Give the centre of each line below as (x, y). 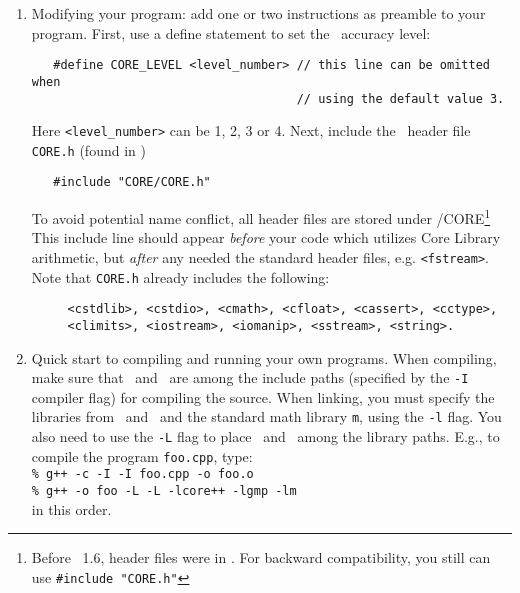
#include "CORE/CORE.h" (132, 182)
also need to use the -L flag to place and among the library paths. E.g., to (265, 436)
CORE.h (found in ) (88, 149)
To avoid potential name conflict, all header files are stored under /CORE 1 (261, 216)
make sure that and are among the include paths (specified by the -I (250, 377)
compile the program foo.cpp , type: (142, 455)
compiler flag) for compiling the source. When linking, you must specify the (263, 396)
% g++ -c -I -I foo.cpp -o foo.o (142, 474)
